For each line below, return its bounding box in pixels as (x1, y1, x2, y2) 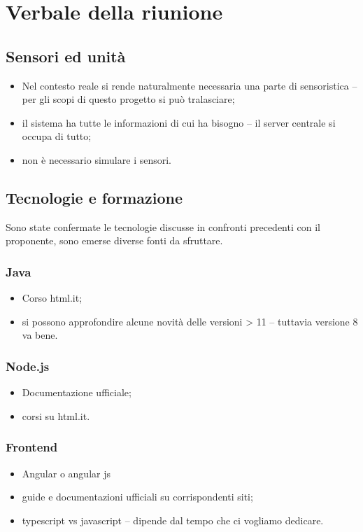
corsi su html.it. (22, 408, 90, 423)
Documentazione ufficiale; (22, 385, 131, 400)
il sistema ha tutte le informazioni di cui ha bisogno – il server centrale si (22, 115, 336, 129)
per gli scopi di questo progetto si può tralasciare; (22, 92, 235, 106)
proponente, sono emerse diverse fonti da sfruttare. (6, 233, 223, 248)
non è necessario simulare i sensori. (22, 152, 171, 167)
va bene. (22, 328, 58, 342)
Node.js (6, 357, 50, 374)
